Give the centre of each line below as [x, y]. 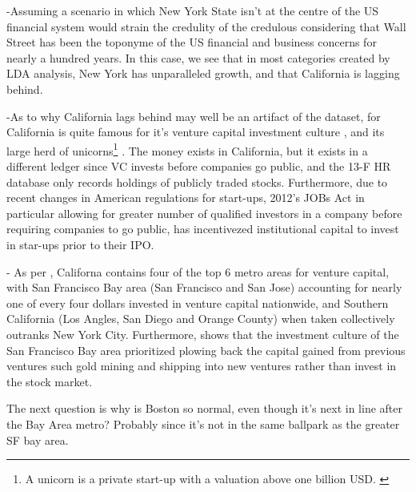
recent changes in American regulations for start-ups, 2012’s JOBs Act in [186, 198]
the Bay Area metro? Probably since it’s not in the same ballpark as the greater [203, 423]
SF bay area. [38, 440]
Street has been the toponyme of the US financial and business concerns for [192, 42]
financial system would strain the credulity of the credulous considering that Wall [206, 26]
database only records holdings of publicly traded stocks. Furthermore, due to [197, 181]
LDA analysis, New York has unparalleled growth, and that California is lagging [203, 73]
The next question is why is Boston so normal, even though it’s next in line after [204, 408]
